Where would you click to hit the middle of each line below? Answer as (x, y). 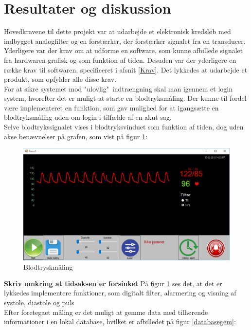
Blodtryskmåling (48, 267)
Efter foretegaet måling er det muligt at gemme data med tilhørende (106, 312)
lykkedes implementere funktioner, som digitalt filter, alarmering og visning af (120, 293)
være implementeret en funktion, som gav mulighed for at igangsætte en (111, 107)
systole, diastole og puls (39, 302)
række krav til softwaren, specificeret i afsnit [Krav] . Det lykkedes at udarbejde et (126, 69)
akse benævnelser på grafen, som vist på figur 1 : (76, 136)
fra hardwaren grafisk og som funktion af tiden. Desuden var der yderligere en (120, 60)
